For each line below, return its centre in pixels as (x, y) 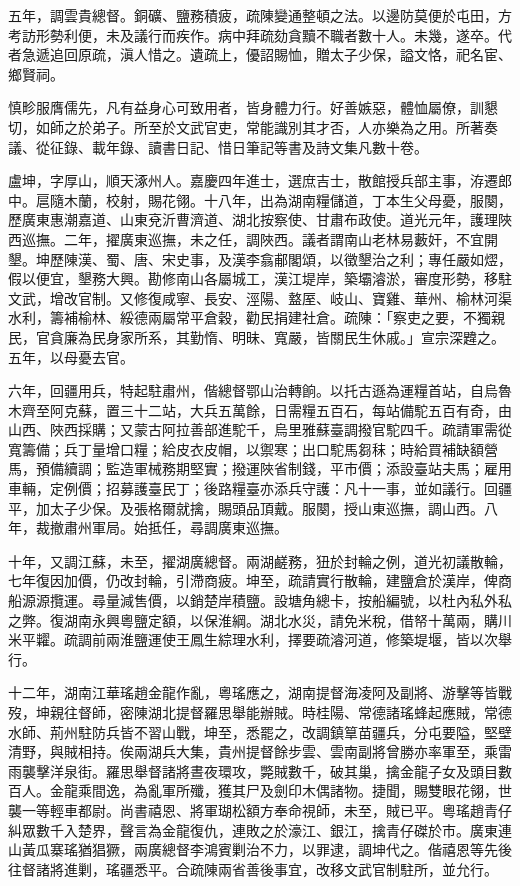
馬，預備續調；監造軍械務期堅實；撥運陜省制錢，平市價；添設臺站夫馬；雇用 (260, 468)
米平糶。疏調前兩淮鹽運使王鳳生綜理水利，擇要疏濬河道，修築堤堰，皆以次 (253, 639)
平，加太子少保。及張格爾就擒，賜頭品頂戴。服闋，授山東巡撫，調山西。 (246, 507)
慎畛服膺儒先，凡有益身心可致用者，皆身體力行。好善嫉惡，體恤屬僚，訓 (246, 107)
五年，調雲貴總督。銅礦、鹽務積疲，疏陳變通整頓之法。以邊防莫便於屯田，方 (260, 15)
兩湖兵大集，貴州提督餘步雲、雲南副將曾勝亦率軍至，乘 (315, 751)
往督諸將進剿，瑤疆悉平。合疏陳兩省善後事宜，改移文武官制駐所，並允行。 (253, 868)
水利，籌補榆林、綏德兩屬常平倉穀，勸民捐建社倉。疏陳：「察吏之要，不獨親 (256, 317)
